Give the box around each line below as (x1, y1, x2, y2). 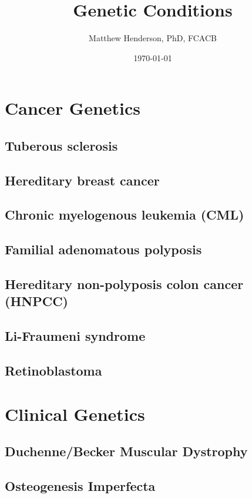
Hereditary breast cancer (5, 171, 160, 189)
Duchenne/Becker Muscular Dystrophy (5, 442, 248, 460)
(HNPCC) (5, 292, 68, 310)
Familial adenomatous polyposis (5, 240, 202, 258)
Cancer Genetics (5, 96, 141, 120)
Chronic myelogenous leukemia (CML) (5, 205, 244, 224)
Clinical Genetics (5, 401, 145, 426)
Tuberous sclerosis (5, 136, 118, 154)
